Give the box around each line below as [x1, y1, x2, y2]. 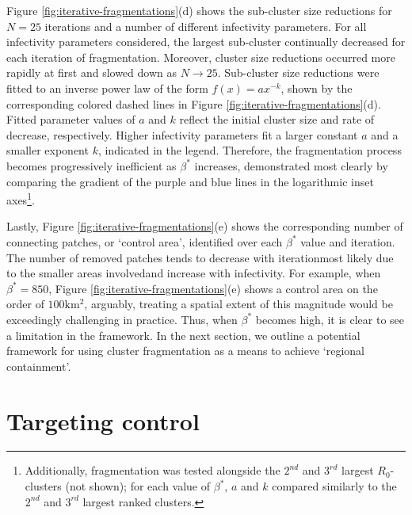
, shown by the [280, 79, 353, 96]
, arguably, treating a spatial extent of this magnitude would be [84, 296, 393, 312]
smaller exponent [6, 142, 89, 158]
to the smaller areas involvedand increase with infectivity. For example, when [6, 265, 381, 281]
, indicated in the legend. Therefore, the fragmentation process [97, 142, 402, 158]
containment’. [6, 357, 71, 374]
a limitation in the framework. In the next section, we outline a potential [6, 326, 360, 343]
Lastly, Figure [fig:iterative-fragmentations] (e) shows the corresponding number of [6, 218, 403, 235]
